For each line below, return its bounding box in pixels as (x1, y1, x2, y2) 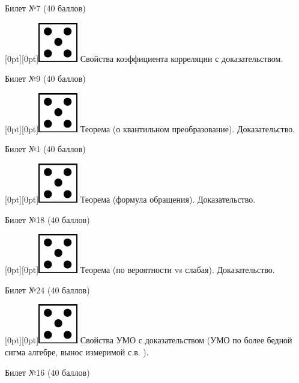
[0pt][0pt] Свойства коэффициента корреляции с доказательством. (5, 52, 283, 64)
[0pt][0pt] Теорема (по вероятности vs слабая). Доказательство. (5, 263, 275, 276)
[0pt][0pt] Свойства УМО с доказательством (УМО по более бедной (5, 334, 292, 346)
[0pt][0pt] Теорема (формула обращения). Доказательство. (5, 192, 256, 205)
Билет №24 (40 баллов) (5, 283, 90, 296)
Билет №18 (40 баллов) (5, 213, 90, 225)
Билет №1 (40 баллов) (5, 142, 86, 155)
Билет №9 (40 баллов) (5, 72, 86, 85)
